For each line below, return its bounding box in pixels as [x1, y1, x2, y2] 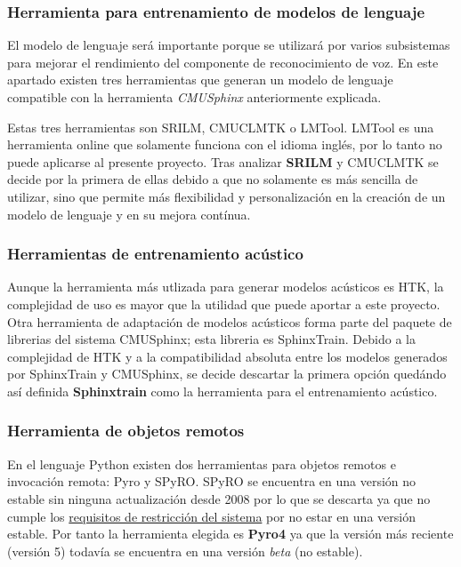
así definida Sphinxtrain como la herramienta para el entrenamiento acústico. [7, 381, 438, 400]
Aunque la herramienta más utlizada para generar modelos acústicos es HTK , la [7, 277, 444, 296]
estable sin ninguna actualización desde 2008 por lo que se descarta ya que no [7, 489, 431, 507]
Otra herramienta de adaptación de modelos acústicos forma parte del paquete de [7, 312, 452, 331]
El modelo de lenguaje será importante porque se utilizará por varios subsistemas [7, 36, 450, 54]
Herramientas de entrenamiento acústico [7, 243, 303, 265]
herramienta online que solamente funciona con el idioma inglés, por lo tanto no [7, 135, 442, 154]
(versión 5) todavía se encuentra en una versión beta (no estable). [7, 541, 363, 560]
